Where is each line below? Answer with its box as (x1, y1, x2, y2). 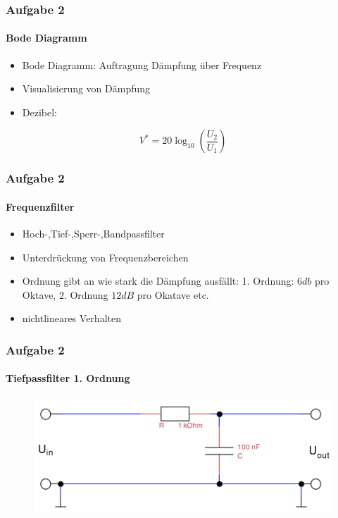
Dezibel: (22, 104, 57, 119)
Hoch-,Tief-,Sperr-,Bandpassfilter (22, 226, 165, 241)
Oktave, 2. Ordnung (22, 287, 108, 302)
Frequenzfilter (6, 199, 75, 214)
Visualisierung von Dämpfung (22, 81, 151, 96)
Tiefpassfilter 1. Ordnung (6, 371, 130, 386)
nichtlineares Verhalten (22, 311, 121, 326)
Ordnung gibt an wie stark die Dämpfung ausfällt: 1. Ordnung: (22, 273, 294, 288)
